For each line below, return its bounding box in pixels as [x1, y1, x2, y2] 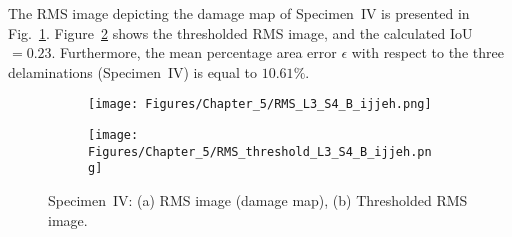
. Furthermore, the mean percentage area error [51, 42, 337, 63]
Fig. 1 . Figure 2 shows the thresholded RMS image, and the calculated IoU [8, 22, 473, 43]
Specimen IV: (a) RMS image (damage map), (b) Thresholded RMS [48, 190, 468, 210]
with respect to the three [351, 42, 504, 63]
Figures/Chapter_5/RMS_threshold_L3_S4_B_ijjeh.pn [88, 144, 432, 159]
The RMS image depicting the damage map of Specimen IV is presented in [8, 3, 470, 23]
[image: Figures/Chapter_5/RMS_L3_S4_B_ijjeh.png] [88, 97, 432, 112]
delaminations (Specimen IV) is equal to [8, 61, 258, 82]
